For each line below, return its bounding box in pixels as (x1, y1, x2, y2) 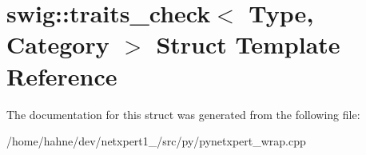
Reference (6, 59, 117, 92)
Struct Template (156, 28, 340, 61)
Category (6, 28, 109, 61)
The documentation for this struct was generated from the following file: (6, 105, 360, 122)
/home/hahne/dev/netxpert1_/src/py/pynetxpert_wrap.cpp (6, 133, 306, 149)
